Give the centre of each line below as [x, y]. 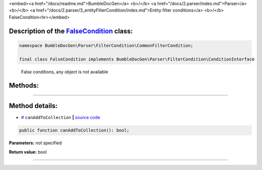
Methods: [24, 86]
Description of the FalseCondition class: [71, 31]
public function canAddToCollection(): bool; [74, 130]
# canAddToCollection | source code [61, 118]
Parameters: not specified [35, 143]
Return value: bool [28, 152]
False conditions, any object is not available [65, 72]
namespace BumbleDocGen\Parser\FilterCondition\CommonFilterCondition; [106, 45]
